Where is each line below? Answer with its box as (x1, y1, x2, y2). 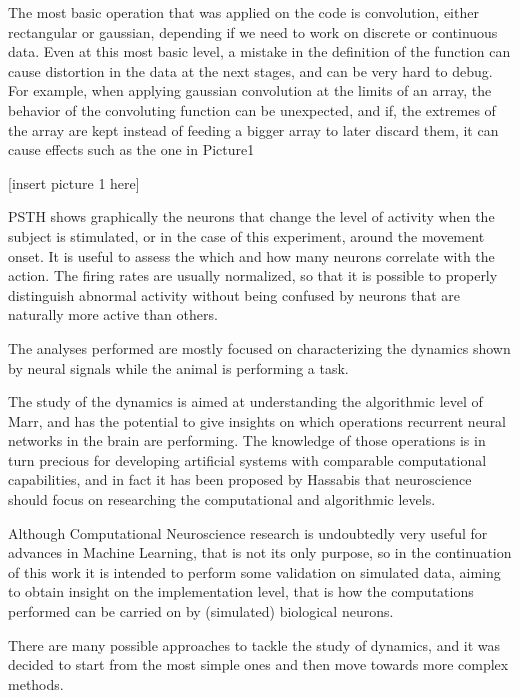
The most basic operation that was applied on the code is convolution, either (8, 2, 479, 22)
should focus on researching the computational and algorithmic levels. (8, 489, 436, 510)
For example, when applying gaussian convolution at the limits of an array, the (8, 80, 492, 101)
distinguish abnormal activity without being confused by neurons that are (8, 284, 460, 305)
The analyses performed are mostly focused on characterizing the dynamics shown (8, 337, 511, 358)
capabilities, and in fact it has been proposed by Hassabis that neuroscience (8, 469, 472, 490)
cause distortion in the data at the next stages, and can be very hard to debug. (8, 60, 493, 81)
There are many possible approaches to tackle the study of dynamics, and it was (8, 634, 501, 655)
